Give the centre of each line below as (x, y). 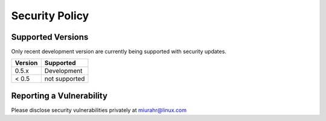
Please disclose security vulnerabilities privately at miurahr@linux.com (99, 110)
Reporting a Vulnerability (59, 95)
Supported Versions (50, 37)
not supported (65, 79)
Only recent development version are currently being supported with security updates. (119, 52)
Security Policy (50, 16)
